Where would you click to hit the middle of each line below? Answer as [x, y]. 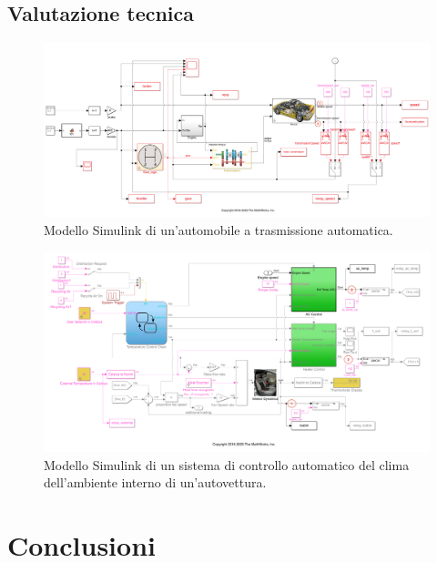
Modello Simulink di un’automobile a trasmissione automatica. [218, 229]
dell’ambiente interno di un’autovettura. [155, 482]
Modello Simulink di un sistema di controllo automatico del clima [227, 464]
